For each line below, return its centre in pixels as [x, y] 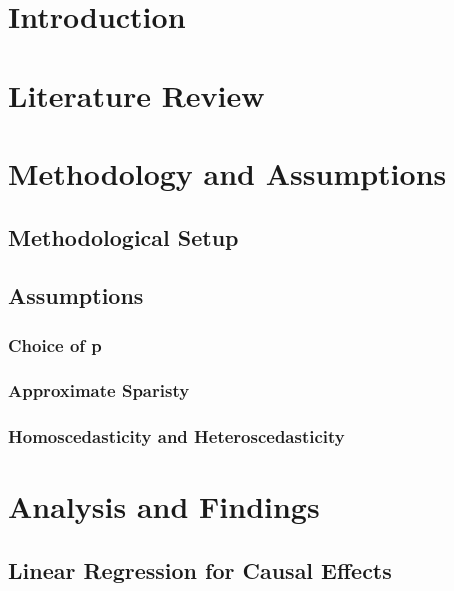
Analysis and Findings [164, 506]
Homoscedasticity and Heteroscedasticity [176, 436]
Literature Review [136, 94]
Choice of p [55, 344]
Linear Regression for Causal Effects [200, 569]
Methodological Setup [123, 236]
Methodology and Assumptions [227, 172]
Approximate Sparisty [99, 390]
